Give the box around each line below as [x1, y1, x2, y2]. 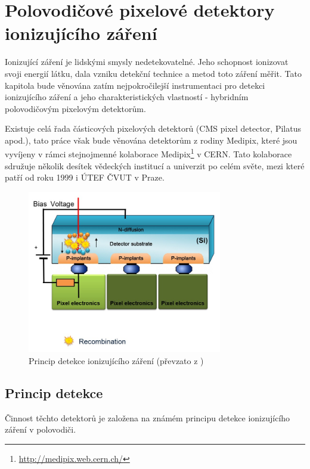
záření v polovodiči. [5, 423, 76, 436]
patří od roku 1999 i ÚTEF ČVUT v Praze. [5, 171, 165, 184]
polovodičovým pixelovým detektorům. [5, 102, 146, 114]
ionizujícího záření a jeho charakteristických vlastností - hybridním [5, 91, 249, 103]
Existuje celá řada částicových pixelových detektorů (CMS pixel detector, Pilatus [5, 122, 301, 135]
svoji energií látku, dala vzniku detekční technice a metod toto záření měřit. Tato [5, 67, 302, 79]
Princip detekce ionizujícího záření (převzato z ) [29, 354, 204, 366]
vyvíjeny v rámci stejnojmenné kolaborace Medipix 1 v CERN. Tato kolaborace [5, 146, 292, 160]
